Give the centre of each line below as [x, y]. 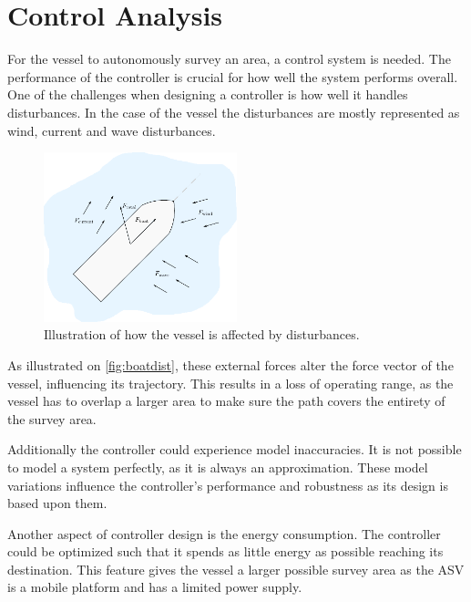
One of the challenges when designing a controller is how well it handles [208, 94]
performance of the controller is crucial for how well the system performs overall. [233, 76]
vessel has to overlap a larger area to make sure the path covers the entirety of [226, 401]
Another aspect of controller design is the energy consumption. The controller [224, 533]
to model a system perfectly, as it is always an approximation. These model [218, 467]
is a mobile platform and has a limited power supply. [155, 587]
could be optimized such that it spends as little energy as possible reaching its [225, 551]
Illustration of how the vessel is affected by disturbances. [202, 334]
